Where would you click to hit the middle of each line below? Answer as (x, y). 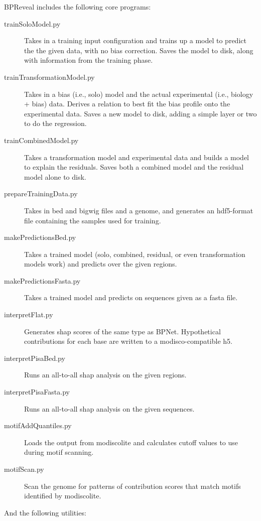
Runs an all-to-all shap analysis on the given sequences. (109, 408)
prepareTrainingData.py (41, 193)
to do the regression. (55, 123)
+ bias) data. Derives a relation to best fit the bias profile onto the (127, 104)
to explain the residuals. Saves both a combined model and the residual (134, 167)
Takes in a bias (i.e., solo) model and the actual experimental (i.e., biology (139, 94)
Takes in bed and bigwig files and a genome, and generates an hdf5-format (139, 210)
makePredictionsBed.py (40, 237)
